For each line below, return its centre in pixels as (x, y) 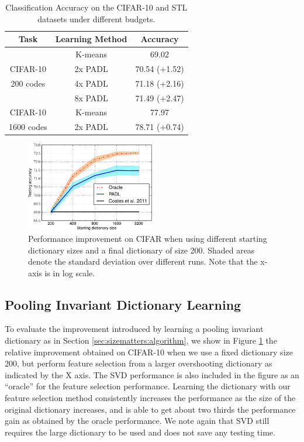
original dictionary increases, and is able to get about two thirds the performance (150, 409)
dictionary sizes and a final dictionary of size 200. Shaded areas (141, 250)
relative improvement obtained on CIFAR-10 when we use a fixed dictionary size (149, 352)
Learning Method (91, 39)
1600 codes (28, 127)
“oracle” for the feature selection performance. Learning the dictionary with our (148, 386)
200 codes (28, 83)
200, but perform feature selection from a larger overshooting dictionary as (139, 363)
